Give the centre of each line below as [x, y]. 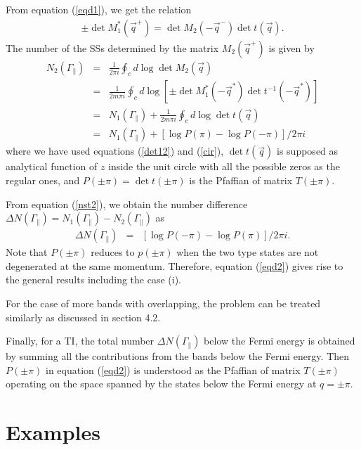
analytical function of [52, 166]
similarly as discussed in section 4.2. [83, 317]
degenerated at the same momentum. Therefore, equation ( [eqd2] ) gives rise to [175, 265]
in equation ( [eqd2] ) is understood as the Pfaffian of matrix [173, 369]
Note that [27, 252]
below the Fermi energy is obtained [280, 341]
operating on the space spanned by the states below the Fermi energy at [161, 384]
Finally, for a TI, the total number [80, 341]
